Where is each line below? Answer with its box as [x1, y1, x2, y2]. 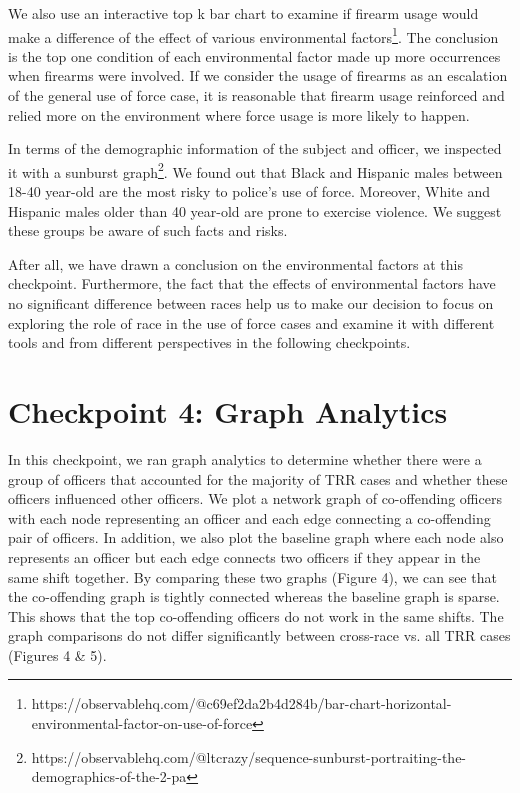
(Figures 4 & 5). [8, 644, 107, 665]
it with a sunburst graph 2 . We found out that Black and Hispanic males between [8, 158, 503, 182]
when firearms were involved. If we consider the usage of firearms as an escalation [8, 65, 508, 86]
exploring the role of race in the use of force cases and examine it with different [8, 312, 495, 333]
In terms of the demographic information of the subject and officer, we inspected [8, 138, 502, 159]
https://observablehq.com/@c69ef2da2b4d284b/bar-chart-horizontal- [31, 693, 452, 714]
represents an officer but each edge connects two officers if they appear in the [8, 546, 481, 567]
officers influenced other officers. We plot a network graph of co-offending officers [8, 488, 502, 509]
